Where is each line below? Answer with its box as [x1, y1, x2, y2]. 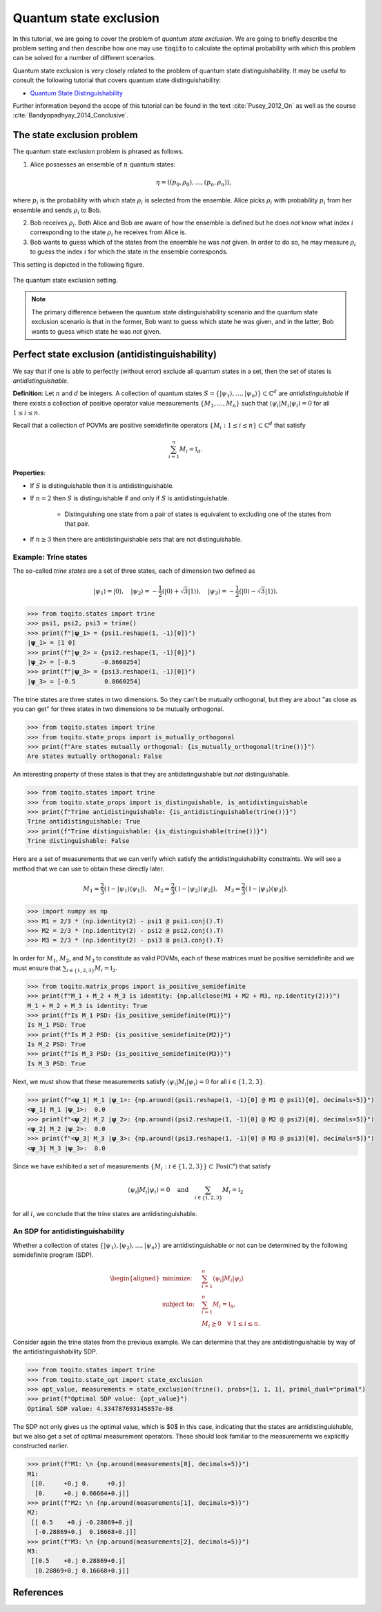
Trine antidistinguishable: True [27, 817, 141, 826]
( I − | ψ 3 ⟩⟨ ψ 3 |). [245, 884, 289, 894]
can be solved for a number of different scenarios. [12, 54, 156, 62]
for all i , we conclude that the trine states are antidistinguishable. [12, 1209, 197, 1217]
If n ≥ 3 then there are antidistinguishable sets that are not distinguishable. [30, 535, 243, 544]
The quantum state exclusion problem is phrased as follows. [12, 147, 184, 155]
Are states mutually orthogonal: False [27, 752, 162, 760]
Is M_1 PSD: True [27, 1021, 86, 1029]
